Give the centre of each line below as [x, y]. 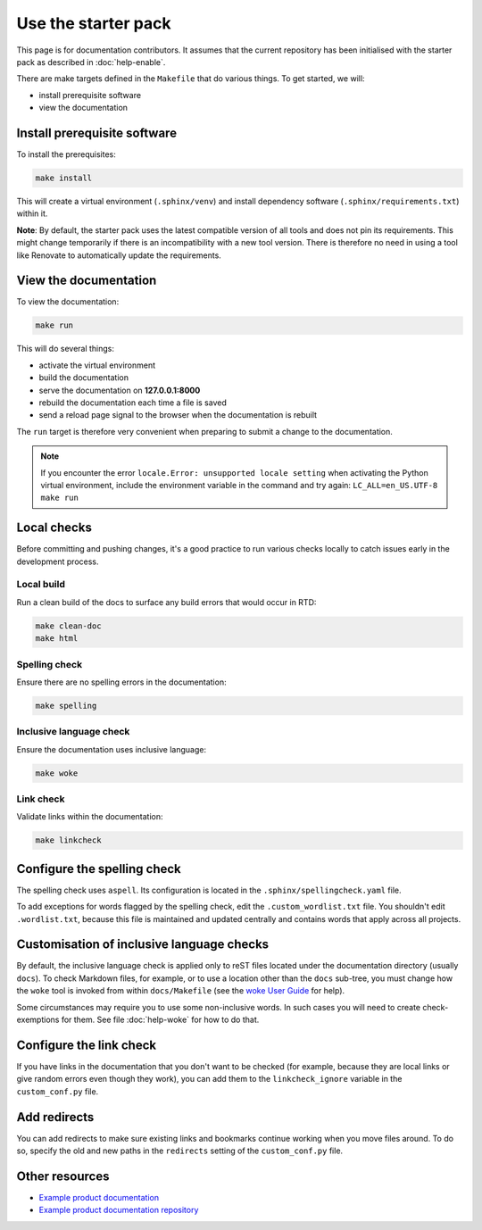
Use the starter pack [94, 23]
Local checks [54, 528]
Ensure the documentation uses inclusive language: [112, 749]
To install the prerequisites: [66, 154]
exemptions [38, 1020]
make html [57, 639]
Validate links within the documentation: [90, 817]
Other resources [63, 1176]
